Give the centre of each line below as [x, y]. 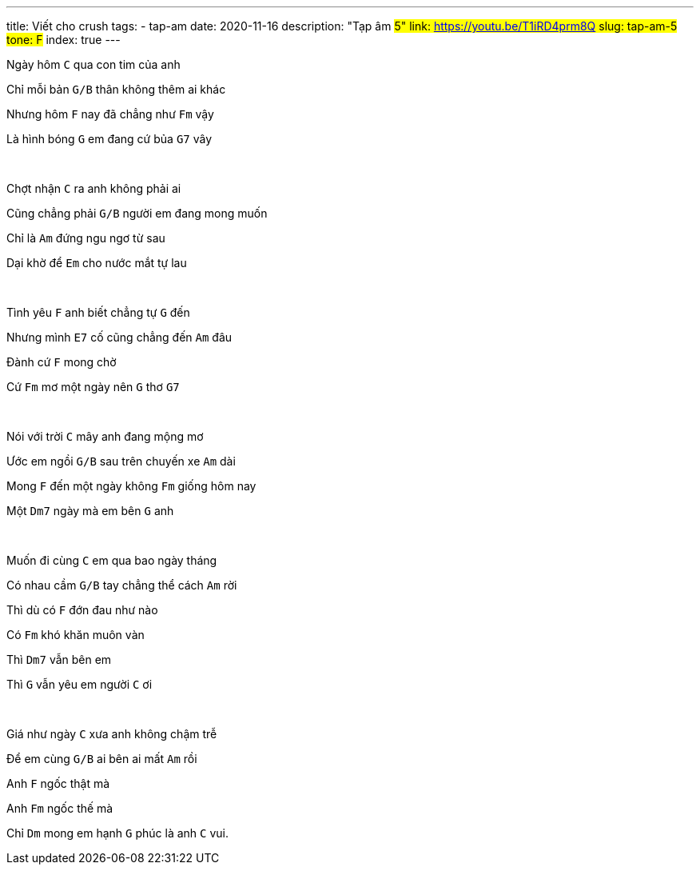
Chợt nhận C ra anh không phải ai [94, 188]
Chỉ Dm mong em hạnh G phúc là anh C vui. [118, 833]
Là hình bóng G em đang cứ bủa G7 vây [109, 139]
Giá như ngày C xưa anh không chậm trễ [112, 734]
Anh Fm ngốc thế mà [60, 808]
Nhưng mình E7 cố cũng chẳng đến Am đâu [119, 337]
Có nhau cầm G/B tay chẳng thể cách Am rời [122, 585]
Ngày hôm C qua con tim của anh [93, 64]
